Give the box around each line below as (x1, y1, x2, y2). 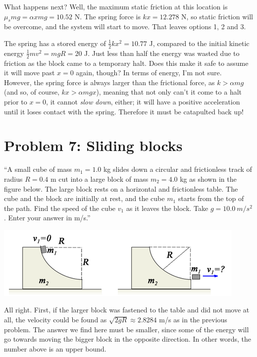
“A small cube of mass (4, 164, 72, 174)
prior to (4, 97, 27, 107)
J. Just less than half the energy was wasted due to (84, 48, 240, 58)
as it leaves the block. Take (126, 203, 208, 213)
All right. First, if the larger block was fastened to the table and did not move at (4, 305, 250, 315)
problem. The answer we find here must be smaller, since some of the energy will (4, 324, 249, 334)
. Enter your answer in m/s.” (4, 212, 91, 223)
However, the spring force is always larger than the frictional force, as (4, 77, 215, 87)
